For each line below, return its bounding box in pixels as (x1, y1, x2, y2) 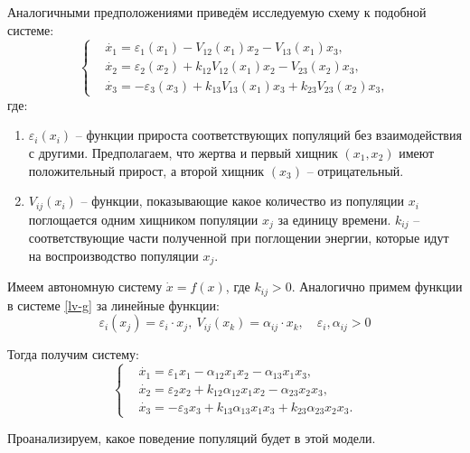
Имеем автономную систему (7, 277, 163, 296)
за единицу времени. (277, 209, 391, 228)
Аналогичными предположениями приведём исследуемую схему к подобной (7, 3, 427, 21)
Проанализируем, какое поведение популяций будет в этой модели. (7, 429, 376, 448)
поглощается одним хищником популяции (28, 209, 258, 228)
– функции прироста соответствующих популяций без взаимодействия (75, 125, 462, 144)
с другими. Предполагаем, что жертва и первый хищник (28, 143, 338, 162)
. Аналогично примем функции (291, 277, 463, 296)
